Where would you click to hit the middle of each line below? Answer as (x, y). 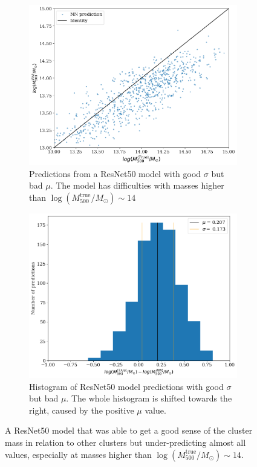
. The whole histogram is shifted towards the (149, 398)
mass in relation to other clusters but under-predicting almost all (125, 442)
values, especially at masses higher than (78, 454)
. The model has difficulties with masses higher (137, 185)
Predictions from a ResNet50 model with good (115, 173)
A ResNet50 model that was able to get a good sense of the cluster (129, 430)
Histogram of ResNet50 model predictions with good (126, 386)
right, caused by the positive (82, 410)
